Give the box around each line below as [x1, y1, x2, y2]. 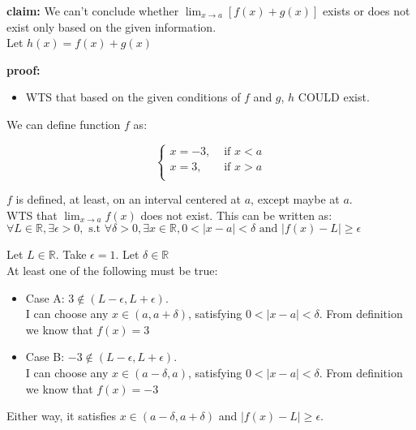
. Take [55, 246, 87, 263]
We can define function [6, 115, 121, 132]
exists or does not [322, 2, 410, 19]
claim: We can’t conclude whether [6, 2, 179, 19]
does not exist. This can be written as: [140, 206, 332, 223]
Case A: [25, 289, 65, 306]
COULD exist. [298, 88, 370, 105]
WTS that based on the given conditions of [25, 88, 241, 105]
